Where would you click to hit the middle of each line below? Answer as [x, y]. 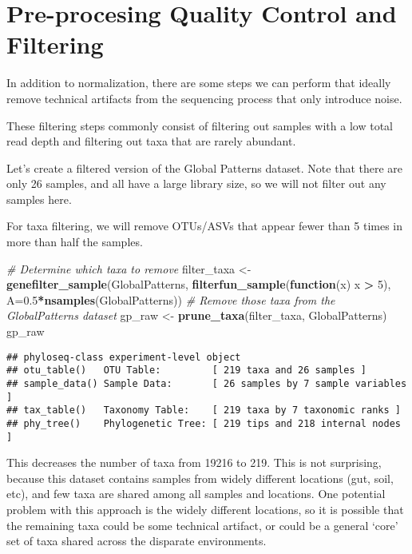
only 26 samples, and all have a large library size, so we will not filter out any [196, 183]
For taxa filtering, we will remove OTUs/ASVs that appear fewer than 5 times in [205, 226]
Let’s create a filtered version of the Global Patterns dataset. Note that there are [205, 167]
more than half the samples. [75, 242]
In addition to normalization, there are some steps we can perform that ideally [199, 83]
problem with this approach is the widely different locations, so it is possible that [205, 509]
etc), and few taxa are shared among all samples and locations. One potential [196, 494]
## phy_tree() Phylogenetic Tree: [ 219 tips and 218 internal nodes [204, 423]
